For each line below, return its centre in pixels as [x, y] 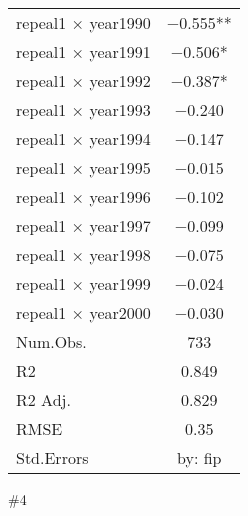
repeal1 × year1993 [83, 109]
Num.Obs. [51, 341]
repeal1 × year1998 [83, 254]
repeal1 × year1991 [83, 51]
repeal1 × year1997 [83, 225]
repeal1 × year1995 [83, 167]
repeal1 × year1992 [83, 80]
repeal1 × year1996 [83, 196]
